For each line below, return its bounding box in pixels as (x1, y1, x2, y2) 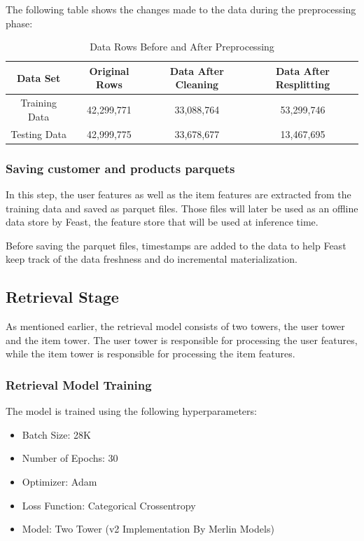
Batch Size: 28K (22, 427, 91, 441)
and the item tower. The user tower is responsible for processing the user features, (6, 332, 358, 347)
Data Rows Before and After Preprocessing (90, 39, 274, 54)
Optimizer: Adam (22, 474, 97, 488)
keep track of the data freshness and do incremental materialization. (6, 252, 297, 266)
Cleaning (175, 77, 219, 92)
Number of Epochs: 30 (22, 451, 118, 465)
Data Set (17, 70, 61, 85)
